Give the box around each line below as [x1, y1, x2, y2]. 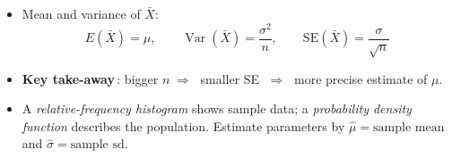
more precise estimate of [293, 69, 428, 87]
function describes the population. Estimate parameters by [22, 116, 345, 135]
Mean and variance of [22, 4, 141, 22]
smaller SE [200, 69, 260, 87]
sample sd [70, 138, 125, 152]
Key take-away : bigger [22, 69, 159, 87]
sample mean [373, 121, 445, 134]
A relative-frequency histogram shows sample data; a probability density [22, 99, 412, 118]
